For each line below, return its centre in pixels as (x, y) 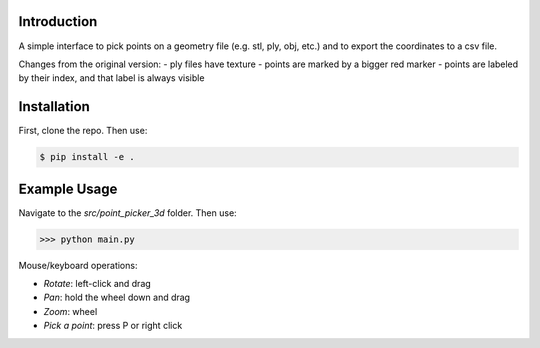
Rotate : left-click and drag (97, 284)
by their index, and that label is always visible (111, 78)
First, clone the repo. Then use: (83, 131)
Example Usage (68, 188)
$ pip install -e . (87, 157)
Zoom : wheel (70, 311)
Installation (54, 106)
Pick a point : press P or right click (113, 326)
